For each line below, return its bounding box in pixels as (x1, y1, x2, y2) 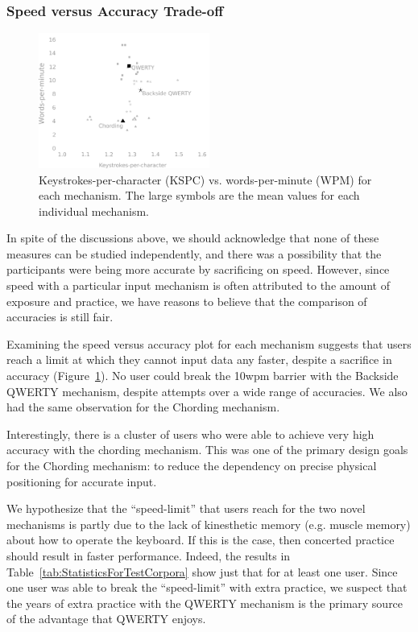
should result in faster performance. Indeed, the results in (6, 547, 291, 564)
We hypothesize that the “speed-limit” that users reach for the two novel (6, 500, 366, 517)
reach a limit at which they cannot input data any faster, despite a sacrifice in (6, 351, 392, 368)
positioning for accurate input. (6, 473, 157, 489)
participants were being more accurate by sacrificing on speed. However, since (6, 261, 390, 278)
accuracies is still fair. (6, 308, 114, 325)
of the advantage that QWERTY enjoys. (6, 610, 206, 627)
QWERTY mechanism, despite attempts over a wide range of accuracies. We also (6, 382, 408, 399)
